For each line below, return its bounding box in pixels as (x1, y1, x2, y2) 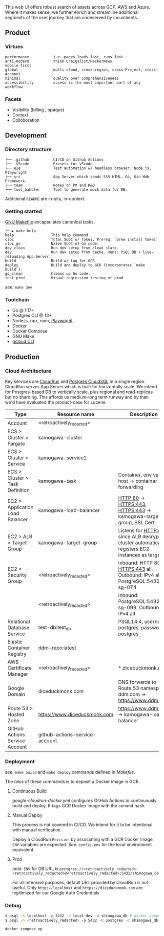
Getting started (5, 208, 42, 215)
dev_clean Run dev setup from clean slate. (5, 245, 119, 250)
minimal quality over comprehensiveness (5, 76, 119, 81)
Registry (7, 650, 27, 657)
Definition (7, 487, 30, 493)
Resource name (57, 411, 95, 418)
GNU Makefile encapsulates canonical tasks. (5, 219, 95, 224)
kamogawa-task (38, 478, 77, 485)
